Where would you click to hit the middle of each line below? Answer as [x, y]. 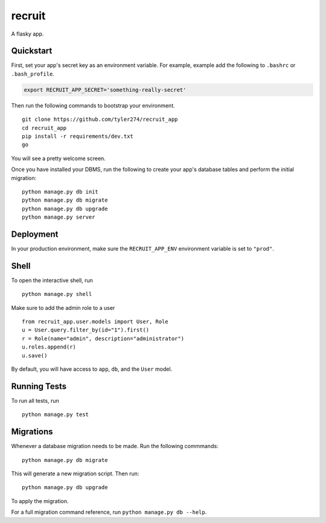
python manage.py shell [57, 294]
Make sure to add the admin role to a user [63, 307]
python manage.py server [59, 217]
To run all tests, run [35, 400]
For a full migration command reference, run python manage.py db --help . [109, 512]
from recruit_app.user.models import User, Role [95, 322]
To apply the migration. [40, 501]
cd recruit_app [44, 128]
